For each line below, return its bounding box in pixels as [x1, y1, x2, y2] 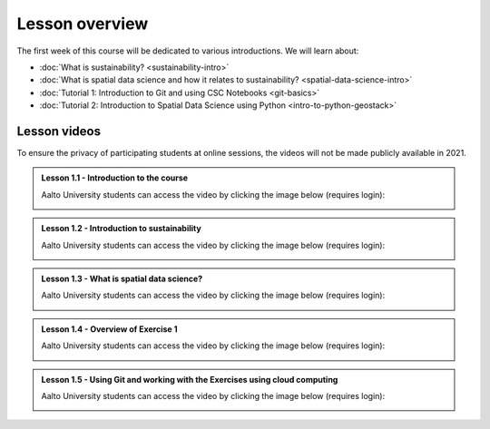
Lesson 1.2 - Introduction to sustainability [41, 223, 201, 234]
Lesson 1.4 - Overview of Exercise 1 [41, 323, 178, 335]
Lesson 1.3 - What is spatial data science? [41, 273, 203, 284]
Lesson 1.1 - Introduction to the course [41, 172, 189, 183]
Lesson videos [16, 123, 102, 139]
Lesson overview [16, 14, 149, 34]
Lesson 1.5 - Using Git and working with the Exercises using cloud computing [41, 374, 338, 385]
